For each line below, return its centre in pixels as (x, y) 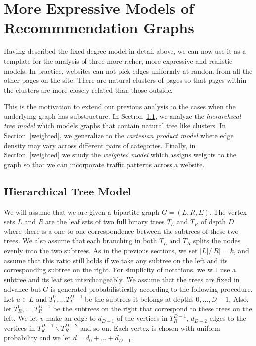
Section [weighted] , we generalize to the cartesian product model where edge (119, 135)
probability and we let (38, 337)
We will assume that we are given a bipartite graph (82, 211)
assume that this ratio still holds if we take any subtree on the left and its (116, 260)
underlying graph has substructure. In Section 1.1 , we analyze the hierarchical (123, 116)
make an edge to (71, 318)
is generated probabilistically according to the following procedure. (151, 289)
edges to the (228, 318)
